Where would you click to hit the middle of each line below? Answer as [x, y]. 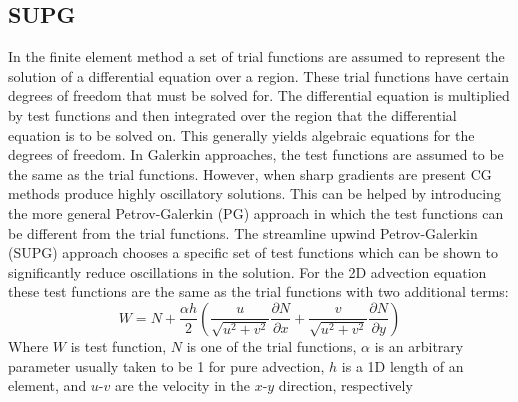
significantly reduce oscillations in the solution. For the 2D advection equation [247, 271]
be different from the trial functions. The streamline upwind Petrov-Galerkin [243, 232]
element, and [47, 385]
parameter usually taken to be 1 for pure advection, [166, 365]
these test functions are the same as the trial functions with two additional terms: [258, 291]
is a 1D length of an [402, 365]
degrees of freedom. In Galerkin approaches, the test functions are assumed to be [256, 154]
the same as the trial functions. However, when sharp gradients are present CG [250, 173]
